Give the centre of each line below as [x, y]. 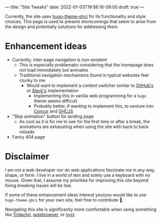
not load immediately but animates [54, 70]
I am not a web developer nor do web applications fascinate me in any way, [80, 170]
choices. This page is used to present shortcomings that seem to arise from [80, 22]
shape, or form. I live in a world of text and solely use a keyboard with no [78, 175]
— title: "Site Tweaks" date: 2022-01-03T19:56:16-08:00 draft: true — [75, 7]
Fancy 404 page [28, 137]
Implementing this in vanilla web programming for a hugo [90, 95]
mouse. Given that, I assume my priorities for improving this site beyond [77, 180]
